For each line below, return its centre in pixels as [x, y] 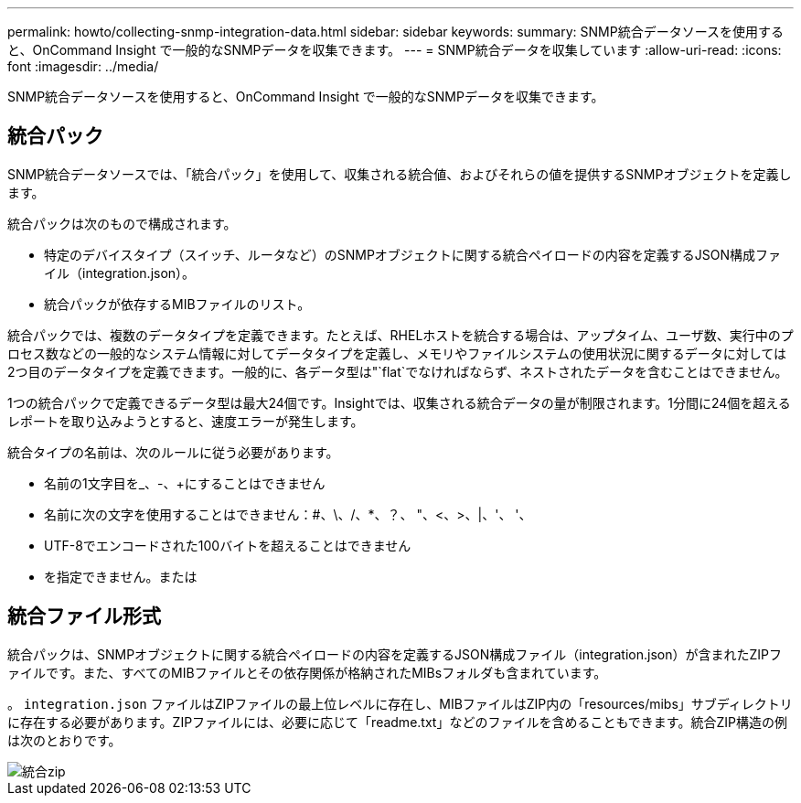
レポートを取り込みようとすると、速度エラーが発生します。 [186, 421]
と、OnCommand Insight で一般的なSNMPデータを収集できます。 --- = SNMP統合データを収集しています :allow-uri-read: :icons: [395, 50]
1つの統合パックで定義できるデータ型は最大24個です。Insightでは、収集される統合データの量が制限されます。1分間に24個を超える [399, 402]
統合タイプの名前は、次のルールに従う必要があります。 [173, 452]
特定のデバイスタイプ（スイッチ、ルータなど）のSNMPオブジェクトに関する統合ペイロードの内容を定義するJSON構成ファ [413, 254]
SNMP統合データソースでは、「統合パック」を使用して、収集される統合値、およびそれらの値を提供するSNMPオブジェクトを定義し [400, 174]
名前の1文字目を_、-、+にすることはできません [185, 483]
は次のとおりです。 [64, 740]
